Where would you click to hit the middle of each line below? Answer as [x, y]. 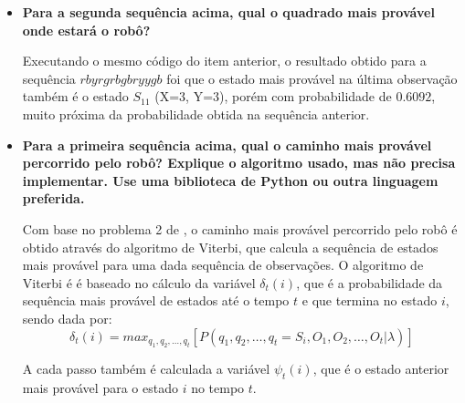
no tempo [218, 387]
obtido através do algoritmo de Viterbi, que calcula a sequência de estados [230, 247]
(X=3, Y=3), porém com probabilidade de [273, 96]
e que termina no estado [370, 300]
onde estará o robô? [86, 30]
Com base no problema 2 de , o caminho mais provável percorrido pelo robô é [240, 228]
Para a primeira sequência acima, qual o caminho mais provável [227, 145]
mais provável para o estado [100, 387]
